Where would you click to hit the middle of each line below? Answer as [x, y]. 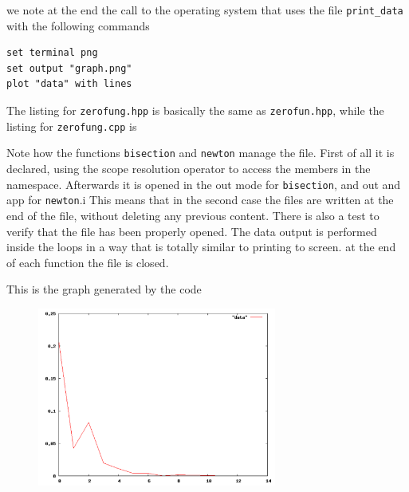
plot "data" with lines [69, 84]
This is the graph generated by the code [104, 289]
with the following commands [78, 25]
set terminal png [52, 53]
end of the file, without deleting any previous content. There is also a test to [193, 215]
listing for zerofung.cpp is [72, 126]
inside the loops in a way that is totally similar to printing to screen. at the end [201, 247]
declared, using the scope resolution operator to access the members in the [189, 168]
